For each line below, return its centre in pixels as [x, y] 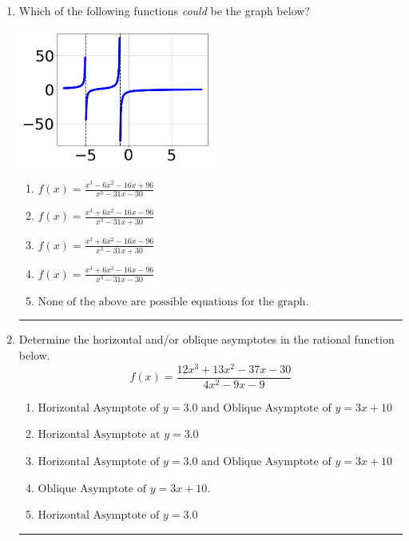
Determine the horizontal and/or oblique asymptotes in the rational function [206, 339]
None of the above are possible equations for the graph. [173, 302]
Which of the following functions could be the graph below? [164, 10]
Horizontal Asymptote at [99, 435]
